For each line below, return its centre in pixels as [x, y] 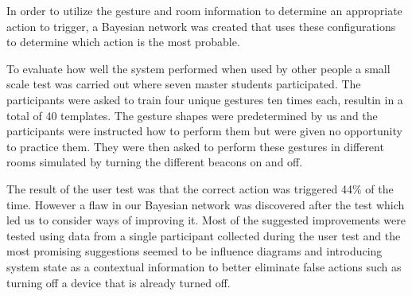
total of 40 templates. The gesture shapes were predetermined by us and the [192, 115]
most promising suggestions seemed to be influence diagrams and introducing [194, 251]
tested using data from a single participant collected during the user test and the [204, 235]
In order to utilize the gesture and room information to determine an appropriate [204, 10]
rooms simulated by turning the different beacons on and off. [155, 162]
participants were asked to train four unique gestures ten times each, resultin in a [205, 99]
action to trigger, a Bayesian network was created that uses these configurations [201, 26]
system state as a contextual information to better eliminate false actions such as [204, 266]
